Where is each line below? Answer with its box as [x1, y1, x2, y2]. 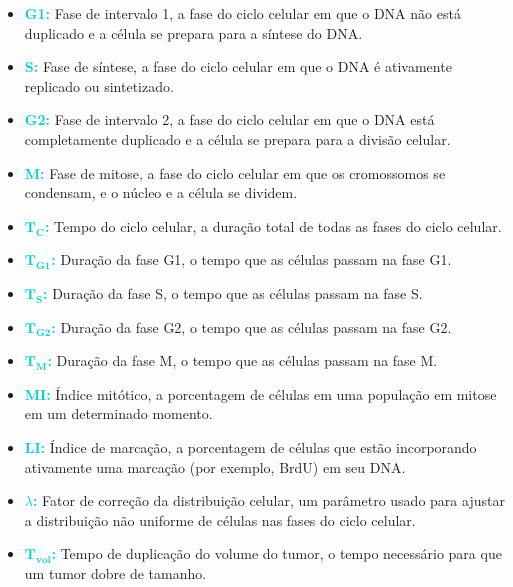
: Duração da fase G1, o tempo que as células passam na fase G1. [51, 249, 452, 270]
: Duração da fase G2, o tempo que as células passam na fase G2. [51, 316, 452, 337]
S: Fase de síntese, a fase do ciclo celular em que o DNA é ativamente [24, 56, 452, 77]
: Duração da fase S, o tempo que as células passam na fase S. [43, 282, 423, 303]
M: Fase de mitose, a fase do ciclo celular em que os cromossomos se [24, 162, 446, 183]
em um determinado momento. [24, 403, 213, 424]
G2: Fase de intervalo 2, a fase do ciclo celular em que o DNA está [24, 109, 435, 130]
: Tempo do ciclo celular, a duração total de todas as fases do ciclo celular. [44, 215, 502, 236]
